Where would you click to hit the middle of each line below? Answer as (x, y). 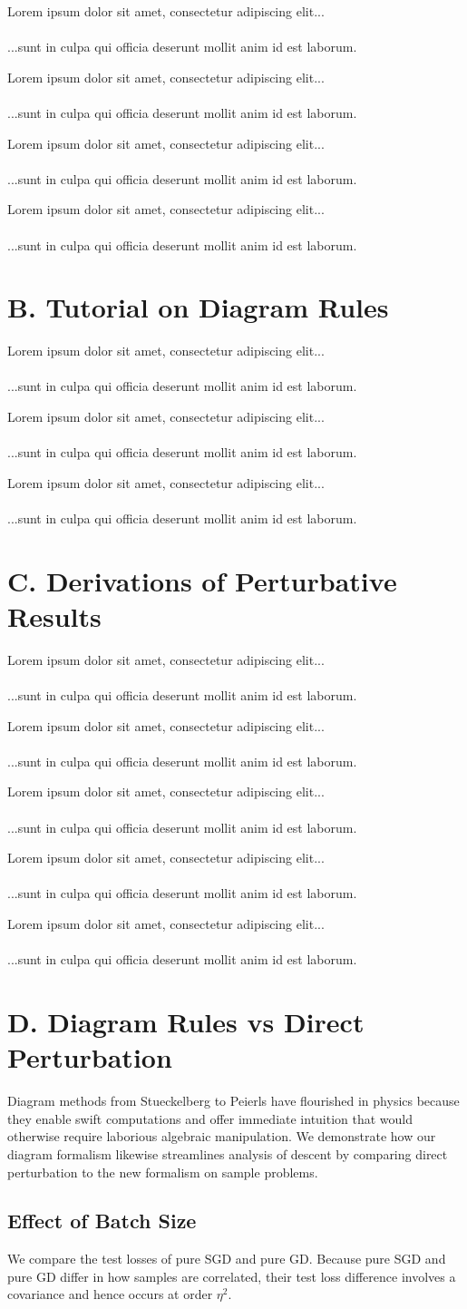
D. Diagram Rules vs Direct (186, 1021)
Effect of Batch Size (102, 1221)
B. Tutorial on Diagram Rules (198, 307)
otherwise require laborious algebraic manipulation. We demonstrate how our (222, 1136)
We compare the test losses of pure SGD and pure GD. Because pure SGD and (227, 1259)
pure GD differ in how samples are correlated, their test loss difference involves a (232, 1276)
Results (54, 615)
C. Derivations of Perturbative (202, 580)
